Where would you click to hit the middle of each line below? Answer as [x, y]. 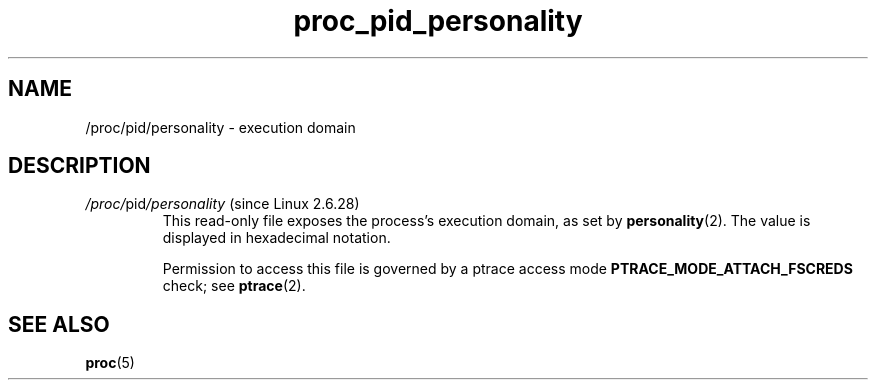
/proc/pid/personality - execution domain [220, 127]
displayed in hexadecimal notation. [276, 238]
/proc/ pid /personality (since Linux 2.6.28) [222, 204]
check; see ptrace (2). [234, 286]
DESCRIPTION [79, 166]
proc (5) [110, 363]
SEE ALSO [59, 324]
